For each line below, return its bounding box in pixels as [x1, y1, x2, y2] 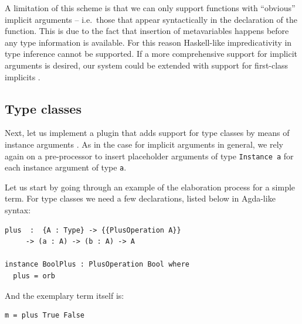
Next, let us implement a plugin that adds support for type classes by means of [5, 127, 290, 139]
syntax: [5, 204, 31, 216]
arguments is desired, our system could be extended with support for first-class [5, 59, 289, 71]
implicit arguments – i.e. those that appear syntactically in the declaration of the [5, 13, 297, 25]
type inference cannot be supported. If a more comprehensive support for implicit [5, 47, 298, 60]
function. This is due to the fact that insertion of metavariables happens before [5, 25, 289, 37]
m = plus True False [5, 311, 85, 320]
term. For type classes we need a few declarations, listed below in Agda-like [5, 192, 276, 204]
